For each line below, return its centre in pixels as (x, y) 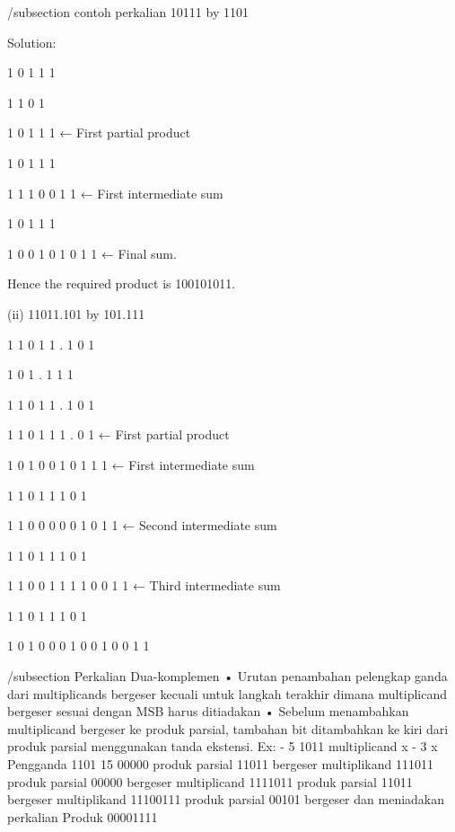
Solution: (32, 42)
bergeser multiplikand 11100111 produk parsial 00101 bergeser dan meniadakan (226, 799)
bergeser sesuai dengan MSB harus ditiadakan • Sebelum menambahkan (208, 711)
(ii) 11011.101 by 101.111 (76, 313)
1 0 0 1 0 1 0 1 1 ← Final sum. (92, 253)
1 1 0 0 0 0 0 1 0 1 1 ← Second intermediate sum (142, 525)
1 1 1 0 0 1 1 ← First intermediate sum (115, 193)
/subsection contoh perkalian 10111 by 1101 (128, 12)
